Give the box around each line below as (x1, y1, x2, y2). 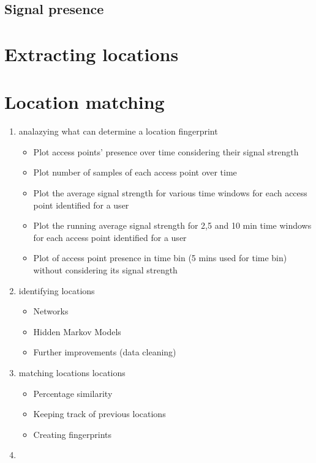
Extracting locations (4, 41, 179, 66)
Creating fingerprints (33, 428, 111, 440)
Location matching (4, 89, 165, 114)
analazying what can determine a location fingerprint (18, 125, 218, 138)
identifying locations (18, 284, 95, 297)
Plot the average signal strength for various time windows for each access (33, 187, 307, 199)
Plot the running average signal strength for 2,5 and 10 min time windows (33, 219, 312, 232)
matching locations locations (18, 366, 126, 379)
